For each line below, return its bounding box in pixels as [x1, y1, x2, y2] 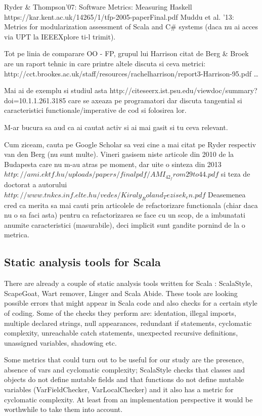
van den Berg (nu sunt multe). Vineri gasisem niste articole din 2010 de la [4, 149, 234, 159]
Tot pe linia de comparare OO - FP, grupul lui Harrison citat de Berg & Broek [4, 48, 249, 59]
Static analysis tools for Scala [4, 254, 161, 270]
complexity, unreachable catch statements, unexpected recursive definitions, [4, 327, 238, 338]
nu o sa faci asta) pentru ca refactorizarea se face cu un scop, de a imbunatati [4, 210, 245, 220]
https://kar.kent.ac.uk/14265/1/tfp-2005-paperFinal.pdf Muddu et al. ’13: [4, 11, 234, 22]
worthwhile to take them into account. [4, 404, 123, 414]
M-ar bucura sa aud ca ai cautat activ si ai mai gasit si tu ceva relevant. [4, 121, 228, 132]
